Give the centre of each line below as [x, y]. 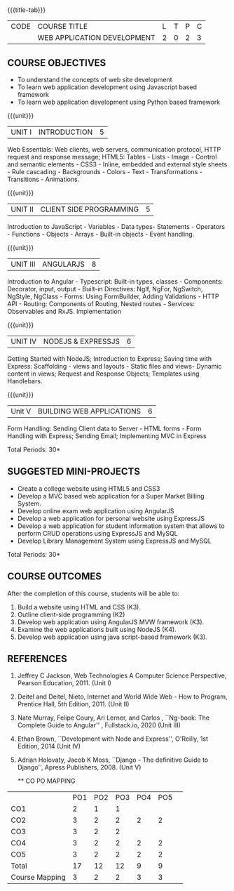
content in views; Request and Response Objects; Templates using [103, 374]
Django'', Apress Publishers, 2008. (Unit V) [79, 767]
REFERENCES [37, 659]
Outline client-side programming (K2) [71, 614]
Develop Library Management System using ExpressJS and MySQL [114, 541]
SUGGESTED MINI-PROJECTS [74, 471]
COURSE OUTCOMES [55, 577]
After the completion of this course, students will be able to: [94, 593]
